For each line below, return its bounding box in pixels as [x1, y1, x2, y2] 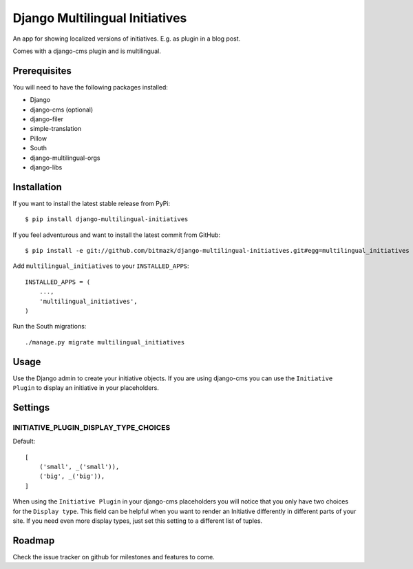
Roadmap [12, 535, 55, 546]
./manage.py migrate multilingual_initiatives [25, 338, 185, 346]
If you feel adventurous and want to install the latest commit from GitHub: [12, 231, 220, 239]
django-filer [30, 115, 63, 123]
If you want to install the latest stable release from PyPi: [12, 199, 171, 207]
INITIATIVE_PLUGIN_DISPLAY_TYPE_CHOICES [12, 422, 171, 432]
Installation [12, 181, 62, 193]
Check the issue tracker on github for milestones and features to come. [12, 552, 215, 561]
